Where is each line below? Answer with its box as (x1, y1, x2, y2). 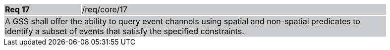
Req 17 (5, 4, 30, 14)
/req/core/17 (82, 4, 128, 14)
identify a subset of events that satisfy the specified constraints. (5, 26, 244, 36)
